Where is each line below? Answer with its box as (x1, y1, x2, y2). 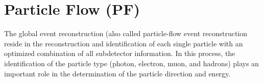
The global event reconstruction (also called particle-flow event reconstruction (4, 28, 248, 39)
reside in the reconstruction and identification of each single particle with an (4, 38, 243, 48)
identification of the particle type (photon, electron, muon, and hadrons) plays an (4, 58, 259, 68)
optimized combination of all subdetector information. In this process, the (4, 48, 235, 59)
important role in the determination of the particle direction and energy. (4, 68, 231, 78)
